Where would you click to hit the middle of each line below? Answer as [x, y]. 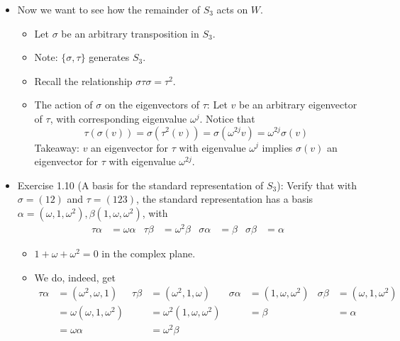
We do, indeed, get [75, 277]
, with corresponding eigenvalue [118, 118]
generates [109, 57]
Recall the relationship [83, 80]
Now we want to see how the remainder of [109, 9]
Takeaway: [57, 147]
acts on [232, 9]
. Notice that [227, 118]
